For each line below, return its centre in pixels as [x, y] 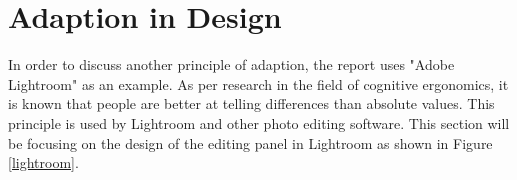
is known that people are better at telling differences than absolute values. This [251, 103]
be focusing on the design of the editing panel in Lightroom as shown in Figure [250, 142]
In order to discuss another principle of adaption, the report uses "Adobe [231, 64]
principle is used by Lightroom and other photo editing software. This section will [259, 122]
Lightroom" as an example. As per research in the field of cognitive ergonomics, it [258, 83]
